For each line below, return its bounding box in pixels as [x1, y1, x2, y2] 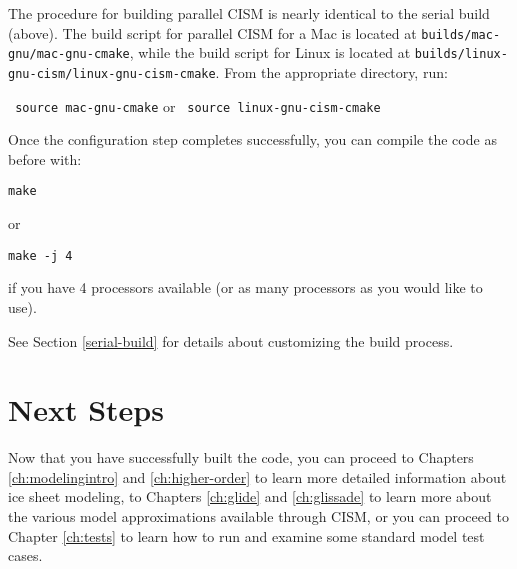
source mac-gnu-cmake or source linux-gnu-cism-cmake [15, 95, 381, 116]
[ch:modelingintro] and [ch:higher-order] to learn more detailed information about [8, 466, 507, 487]
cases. [8, 545, 43, 566]
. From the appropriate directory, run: [215, 61, 448, 82]
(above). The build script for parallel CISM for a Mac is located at [8, 22, 417, 43]
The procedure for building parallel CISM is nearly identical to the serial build [8, 3, 490, 23]
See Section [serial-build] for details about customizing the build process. [8, 330, 454, 351]
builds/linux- [414, 47, 508, 62]
